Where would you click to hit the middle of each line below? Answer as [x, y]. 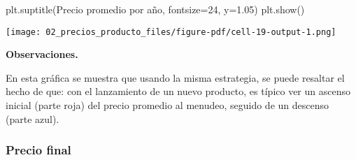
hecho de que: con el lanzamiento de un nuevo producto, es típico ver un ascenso [178, 91]
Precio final [38, 150]
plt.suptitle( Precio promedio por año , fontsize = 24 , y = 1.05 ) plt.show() [155, 9]
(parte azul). [33, 118]
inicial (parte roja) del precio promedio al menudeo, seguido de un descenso [167, 105]
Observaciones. [42, 54]
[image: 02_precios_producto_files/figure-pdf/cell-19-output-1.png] [171, 32]
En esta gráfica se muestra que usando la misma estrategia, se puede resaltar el [175, 77]
